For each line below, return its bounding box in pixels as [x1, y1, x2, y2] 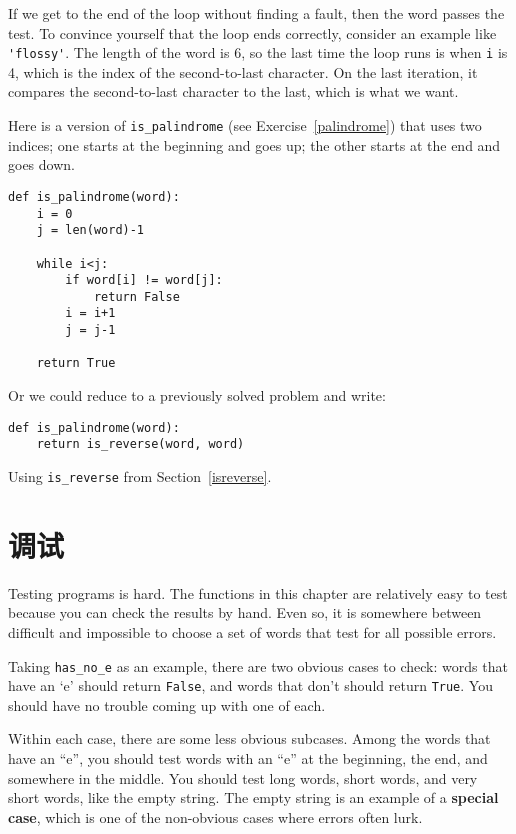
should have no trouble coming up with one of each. [8, 694, 326, 715]
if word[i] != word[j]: [65, 273, 223, 288]
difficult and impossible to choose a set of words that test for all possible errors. [8, 621, 497, 642]
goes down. [8, 154, 75, 175]
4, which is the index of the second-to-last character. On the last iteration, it [8, 61, 478, 82]
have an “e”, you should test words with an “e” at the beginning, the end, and [8, 748, 488, 769]
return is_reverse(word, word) [36, 437, 245, 452]
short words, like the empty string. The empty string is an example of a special [8, 787, 499, 808]
